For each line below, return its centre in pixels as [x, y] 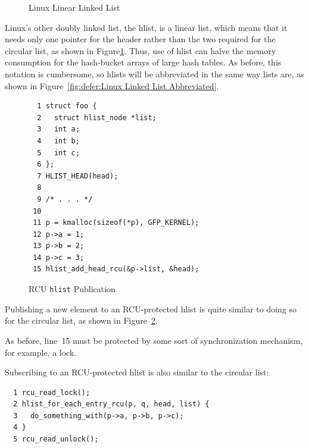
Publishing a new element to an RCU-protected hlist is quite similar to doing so [151, 308]
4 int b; [58, 141]
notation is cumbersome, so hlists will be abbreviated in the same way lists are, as [154, 73]
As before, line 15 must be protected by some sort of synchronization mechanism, [154, 340]
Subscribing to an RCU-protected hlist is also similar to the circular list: [137, 372]
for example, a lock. [41, 352]
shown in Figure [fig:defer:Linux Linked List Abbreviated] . [112, 85]
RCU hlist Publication [72, 289]
